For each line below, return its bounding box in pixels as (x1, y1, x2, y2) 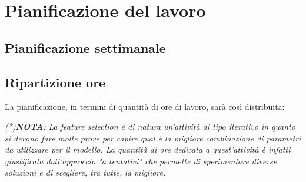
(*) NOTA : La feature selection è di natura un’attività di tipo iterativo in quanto (5, 120, 295, 132)
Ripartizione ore (5, 73, 106, 91)
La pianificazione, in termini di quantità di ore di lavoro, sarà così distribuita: (5, 100, 285, 113)
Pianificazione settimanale (5, 38, 166, 56)
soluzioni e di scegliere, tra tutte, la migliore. (5, 166, 166, 178)
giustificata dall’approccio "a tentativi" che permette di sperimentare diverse (5, 154, 277, 167)
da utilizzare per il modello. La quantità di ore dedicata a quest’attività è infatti (5, 143, 291, 156)
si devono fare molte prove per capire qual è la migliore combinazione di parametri (5, 132, 301, 144)
